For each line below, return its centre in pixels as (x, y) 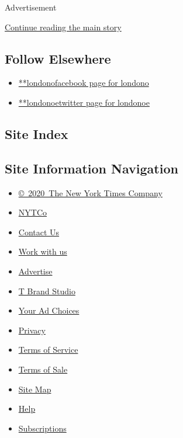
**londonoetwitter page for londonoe (84, 102)
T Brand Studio (47, 291)
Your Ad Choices (49, 310)
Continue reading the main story (63, 27)
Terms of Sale (43, 369)
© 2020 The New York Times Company (90, 192)
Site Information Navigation (91, 168)
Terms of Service (48, 350)
